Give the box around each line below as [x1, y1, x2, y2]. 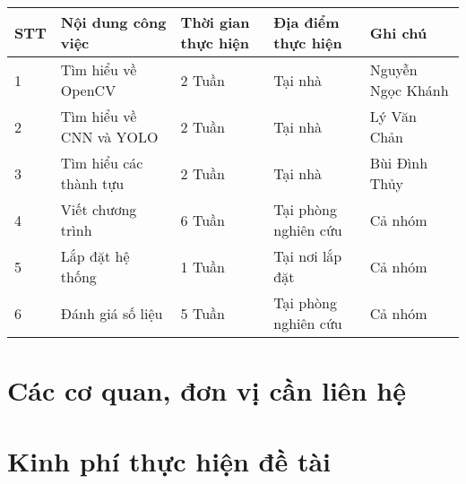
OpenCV [60, 80, 116, 100]
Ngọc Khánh [369, 80, 449, 100]
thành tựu [60, 173, 125, 194]
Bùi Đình [369, 152, 428, 173]
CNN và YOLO [60, 126, 159, 147]
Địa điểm [273, 12, 340, 32]
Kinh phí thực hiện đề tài [7, 442, 332, 479]
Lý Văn [369, 106, 417, 126]
